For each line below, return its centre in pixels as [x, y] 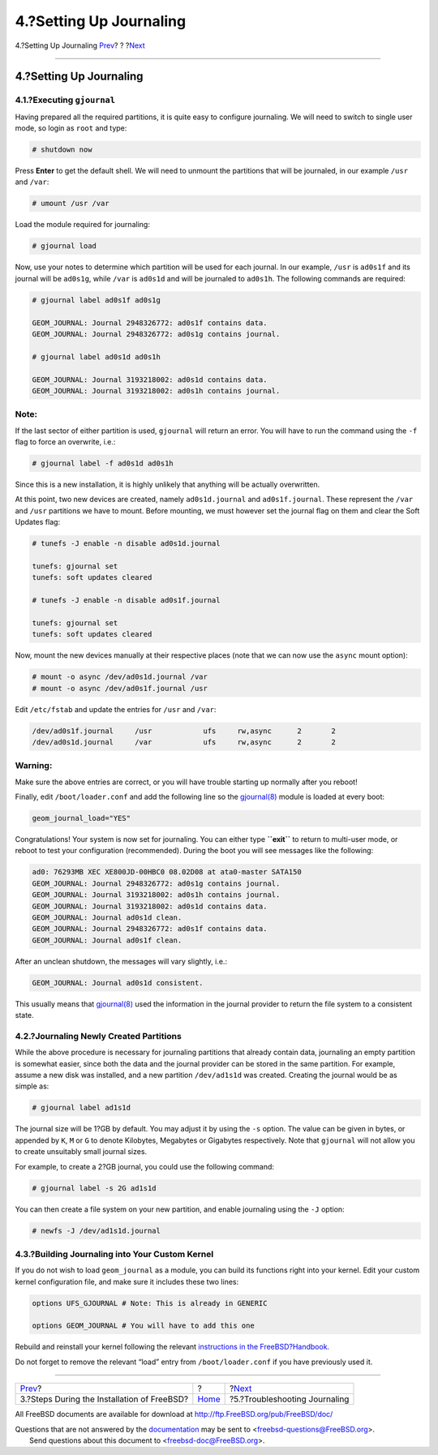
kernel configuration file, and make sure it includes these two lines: [127, 1281]
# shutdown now [62, 150]
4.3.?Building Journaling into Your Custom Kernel [114, 1254]
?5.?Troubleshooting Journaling [289, 1399]
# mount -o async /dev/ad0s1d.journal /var [120, 677]
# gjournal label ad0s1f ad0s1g [97, 300]
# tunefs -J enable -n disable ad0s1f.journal [126, 601]
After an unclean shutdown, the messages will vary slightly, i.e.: [121, 961]
